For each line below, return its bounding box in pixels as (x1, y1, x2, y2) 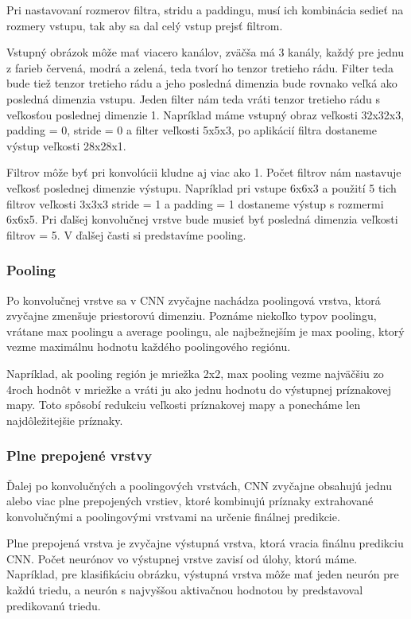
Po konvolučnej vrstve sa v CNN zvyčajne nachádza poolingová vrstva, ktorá (6, 291, 381, 308)
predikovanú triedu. (6, 597, 101, 613)
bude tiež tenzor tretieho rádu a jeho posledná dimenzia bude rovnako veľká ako (6, 75, 397, 91)
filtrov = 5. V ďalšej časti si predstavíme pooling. (6, 226, 246, 243)
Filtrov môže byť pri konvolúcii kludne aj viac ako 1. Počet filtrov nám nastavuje (6, 164, 401, 181)
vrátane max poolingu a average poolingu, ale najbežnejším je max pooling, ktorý (6, 322, 405, 339)
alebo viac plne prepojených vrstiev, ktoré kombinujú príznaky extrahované (6, 492, 374, 509)
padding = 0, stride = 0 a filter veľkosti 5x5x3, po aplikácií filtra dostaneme (6, 122, 377, 138)
